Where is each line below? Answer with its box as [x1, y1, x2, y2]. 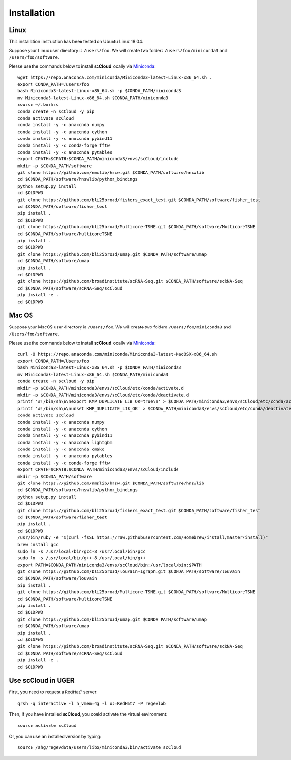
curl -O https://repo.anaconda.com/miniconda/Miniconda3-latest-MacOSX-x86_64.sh [17, 351, 217, 357]
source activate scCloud [17, 723, 77, 728]
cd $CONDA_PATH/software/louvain [17, 576, 97, 581]
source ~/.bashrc [17, 102, 59, 107]
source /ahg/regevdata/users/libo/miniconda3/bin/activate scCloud [17, 745, 181, 750]
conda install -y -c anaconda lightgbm [17, 440, 113, 445]
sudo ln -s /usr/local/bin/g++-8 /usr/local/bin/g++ [17, 555, 145, 561]
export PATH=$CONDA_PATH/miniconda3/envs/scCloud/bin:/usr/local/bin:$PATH [17, 562, 202, 568]
